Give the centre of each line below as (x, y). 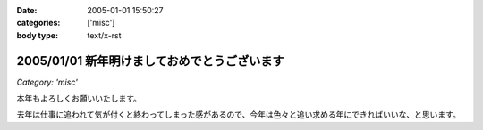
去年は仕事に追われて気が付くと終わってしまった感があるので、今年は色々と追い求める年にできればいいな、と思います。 (238, 115)
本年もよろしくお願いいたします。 (79, 99)
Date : (27, 10)
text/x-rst (104, 35)
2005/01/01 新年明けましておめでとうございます (151, 61)
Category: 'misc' (47, 82)
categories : (38, 23)
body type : (37, 35)
